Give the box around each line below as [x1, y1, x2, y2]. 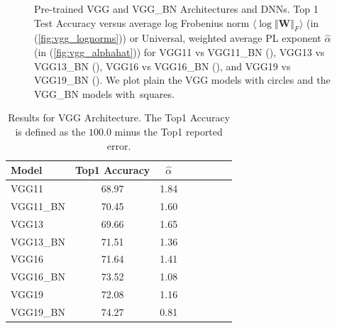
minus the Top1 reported [114, 124, 223, 138]
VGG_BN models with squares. [34, 86, 175, 101]
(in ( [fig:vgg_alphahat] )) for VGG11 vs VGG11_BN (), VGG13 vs [34, 44, 325, 59]
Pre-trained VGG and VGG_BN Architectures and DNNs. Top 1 [34, 1, 319, 16]
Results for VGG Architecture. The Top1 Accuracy [8, 110, 231, 125]
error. [106, 138, 131, 153]
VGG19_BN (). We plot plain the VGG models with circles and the [34, 72, 331, 87]
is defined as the [15, 124, 86, 138]
